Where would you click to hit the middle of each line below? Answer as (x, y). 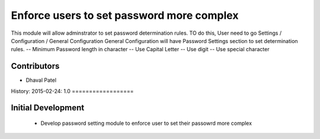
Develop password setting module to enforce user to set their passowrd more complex (146, 123)
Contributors (35, 66)
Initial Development (48, 108)
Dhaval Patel (41, 80)
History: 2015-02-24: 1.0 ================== (72, 91)
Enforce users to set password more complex (125, 15)
